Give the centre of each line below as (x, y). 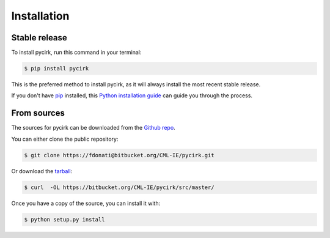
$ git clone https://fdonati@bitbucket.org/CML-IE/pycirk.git (119, 155)
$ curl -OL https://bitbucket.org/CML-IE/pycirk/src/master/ (119, 187)
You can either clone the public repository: (65, 139)
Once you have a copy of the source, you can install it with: (86, 203)
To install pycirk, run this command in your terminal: (76, 53)
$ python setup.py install (64, 219)
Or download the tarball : (42, 171)
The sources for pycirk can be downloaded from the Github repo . (93, 128)
